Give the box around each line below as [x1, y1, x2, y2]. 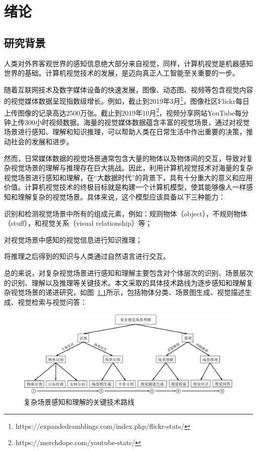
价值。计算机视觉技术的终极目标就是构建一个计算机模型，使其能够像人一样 [4, 182, 246, 192]
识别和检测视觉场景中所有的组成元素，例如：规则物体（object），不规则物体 [4, 208, 248, 218]
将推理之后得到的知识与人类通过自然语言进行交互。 [4, 251, 170, 261]
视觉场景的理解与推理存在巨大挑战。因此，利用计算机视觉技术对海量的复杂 [10, 163, 253, 173]
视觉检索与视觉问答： [17, 296, 87, 307]
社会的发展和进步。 [10, 136, 73, 147]
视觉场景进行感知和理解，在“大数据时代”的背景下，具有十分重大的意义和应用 [4, 172, 253, 182]
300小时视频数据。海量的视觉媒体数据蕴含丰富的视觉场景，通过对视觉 [24, 117, 250, 127]
